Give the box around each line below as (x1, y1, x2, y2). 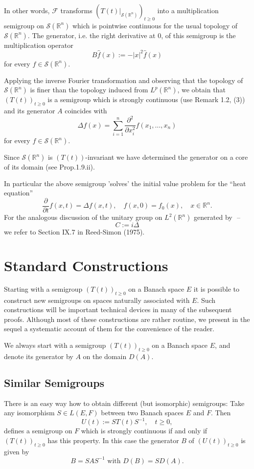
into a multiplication (157, 5, 219, 15)
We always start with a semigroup (4, 340, 106, 350)
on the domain (83, 351, 127, 361)
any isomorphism (4, 407, 55, 418)
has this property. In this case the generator (47, 435, 179, 445)
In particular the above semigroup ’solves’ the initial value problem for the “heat (4, 178, 246, 188)
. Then (210, 407, 231, 418)
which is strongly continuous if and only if (81, 426, 208, 436)
